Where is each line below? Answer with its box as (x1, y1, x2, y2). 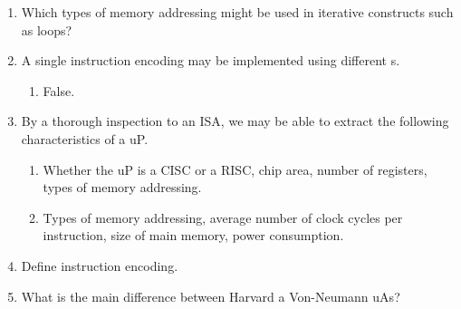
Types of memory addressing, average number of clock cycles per (43, 208, 403, 227)
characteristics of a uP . (21, 129, 149, 148)
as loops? (21, 20, 72, 39)
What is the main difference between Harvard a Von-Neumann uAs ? (21, 286, 400, 305)
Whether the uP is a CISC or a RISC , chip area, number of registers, (43, 159, 427, 179)
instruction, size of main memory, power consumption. (43, 226, 344, 245)
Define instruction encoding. (21, 256, 178, 275)
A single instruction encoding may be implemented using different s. (21, 51, 400, 70)
